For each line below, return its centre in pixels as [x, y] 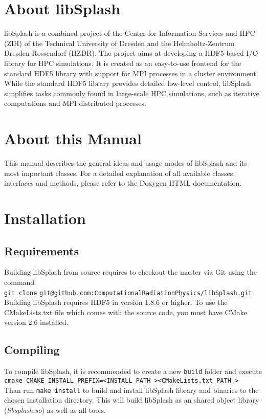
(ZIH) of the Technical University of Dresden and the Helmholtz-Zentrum [119, 43]
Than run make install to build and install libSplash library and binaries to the [131, 390]
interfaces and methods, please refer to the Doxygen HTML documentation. [123, 183]
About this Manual [73, 138]
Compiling [32, 350]
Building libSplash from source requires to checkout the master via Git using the [130, 272]
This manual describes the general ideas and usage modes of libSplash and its [126, 163]
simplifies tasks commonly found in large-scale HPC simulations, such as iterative [132, 93]
